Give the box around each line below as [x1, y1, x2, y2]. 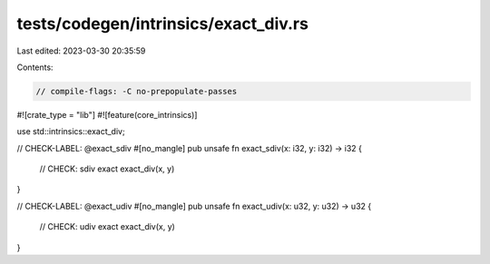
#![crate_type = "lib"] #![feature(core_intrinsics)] [16, 109, 198, 120]
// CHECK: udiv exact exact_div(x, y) [39, 221, 176, 232]
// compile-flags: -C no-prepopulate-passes [35, 86, 238, 96]
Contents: [16, 62, 54, 73]
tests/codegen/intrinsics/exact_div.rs [16, 14, 309, 34]
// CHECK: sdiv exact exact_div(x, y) [39, 163, 175, 174]
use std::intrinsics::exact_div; [16, 126, 126, 137]
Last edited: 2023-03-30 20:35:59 [16, 45, 146, 56]
